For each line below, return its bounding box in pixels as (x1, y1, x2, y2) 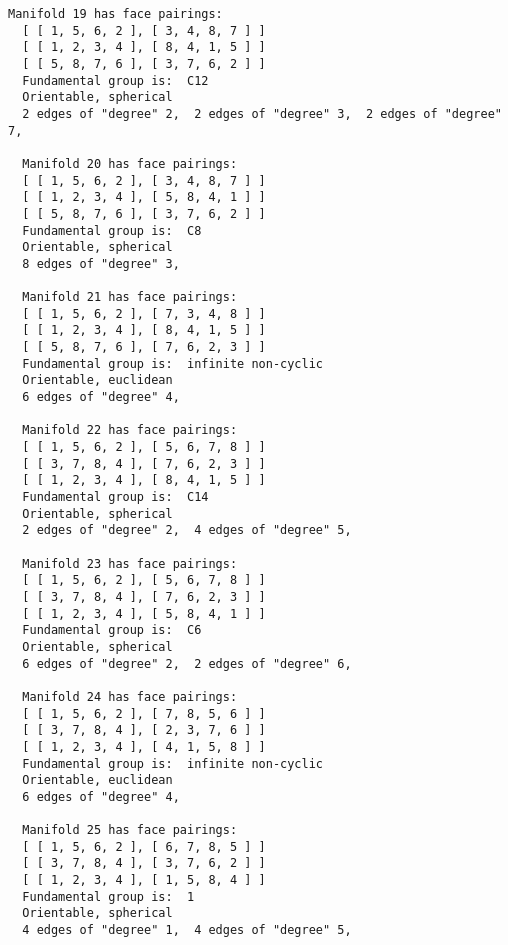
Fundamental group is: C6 (22, 623, 202, 638)
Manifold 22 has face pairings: (22, 423, 238, 438)
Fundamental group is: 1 (22, 889, 195, 904)
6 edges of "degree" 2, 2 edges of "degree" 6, (22, 656, 352, 671)
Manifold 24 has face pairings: (22, 689, 238, 704)
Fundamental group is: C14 (22, 490, 209, 505)
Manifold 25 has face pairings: (22, 823, 238, 838)
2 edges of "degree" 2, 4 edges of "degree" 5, (22, 523, 352, 538)
